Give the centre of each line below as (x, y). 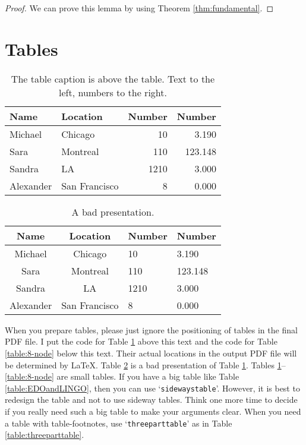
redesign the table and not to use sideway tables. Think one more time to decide (151, 400)
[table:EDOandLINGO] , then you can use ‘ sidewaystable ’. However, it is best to (152, 388)
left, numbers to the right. (113, 92)
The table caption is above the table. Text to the (113, 78)
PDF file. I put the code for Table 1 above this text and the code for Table (141, 341)
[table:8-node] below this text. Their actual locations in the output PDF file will (151, 353)
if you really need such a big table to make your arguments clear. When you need (153, 411)
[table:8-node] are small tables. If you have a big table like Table (122, 376)
